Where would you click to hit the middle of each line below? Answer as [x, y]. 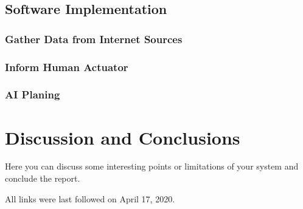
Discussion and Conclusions [123, 137]
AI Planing [33, 94]
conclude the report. [43, 178]
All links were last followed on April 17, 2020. [90, 198]
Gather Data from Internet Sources [94, 39]
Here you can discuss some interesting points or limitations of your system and [152, 166]
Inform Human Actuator [67, 67]
